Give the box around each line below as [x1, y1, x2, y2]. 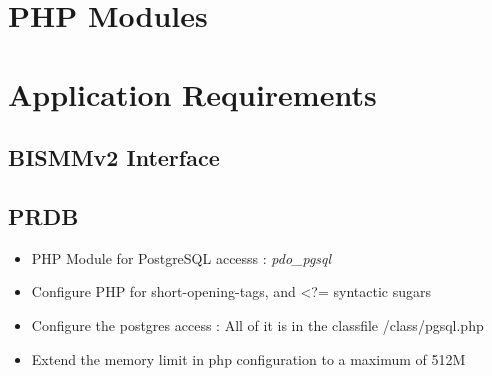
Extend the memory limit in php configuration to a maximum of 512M [31, 348, 466, 369]
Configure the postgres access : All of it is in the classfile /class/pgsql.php [31, 314, 484, 335]
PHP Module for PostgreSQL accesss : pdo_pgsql [31, 247, 332, 268]
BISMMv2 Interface [8, 142, 220, 173]
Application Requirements [8, 73, 377, 114]
